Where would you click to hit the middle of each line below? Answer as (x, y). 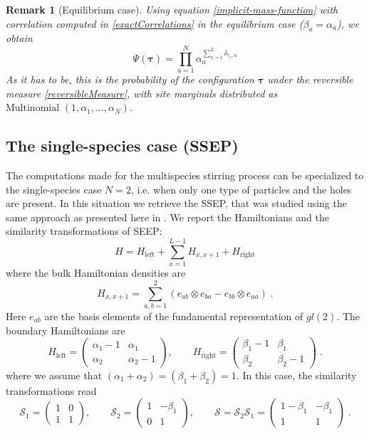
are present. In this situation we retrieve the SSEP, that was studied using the (176, 203)
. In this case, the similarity (296, 375)
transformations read (51, 390)
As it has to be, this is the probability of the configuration (130, 79)
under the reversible (310, 79)
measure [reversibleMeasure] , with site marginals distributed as (142, 93)
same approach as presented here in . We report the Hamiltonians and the (167, 217)
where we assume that (54, 375)
